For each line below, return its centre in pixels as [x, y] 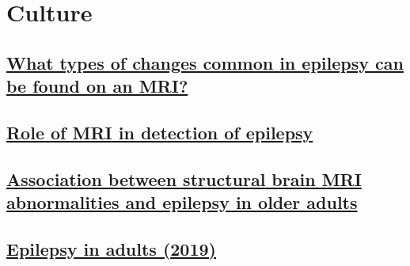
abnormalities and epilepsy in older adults [182, 202]
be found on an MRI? [97, 86]
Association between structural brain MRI [184, 179]
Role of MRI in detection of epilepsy [160, 132]
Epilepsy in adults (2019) [111, 248]
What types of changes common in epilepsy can [205, 62]
